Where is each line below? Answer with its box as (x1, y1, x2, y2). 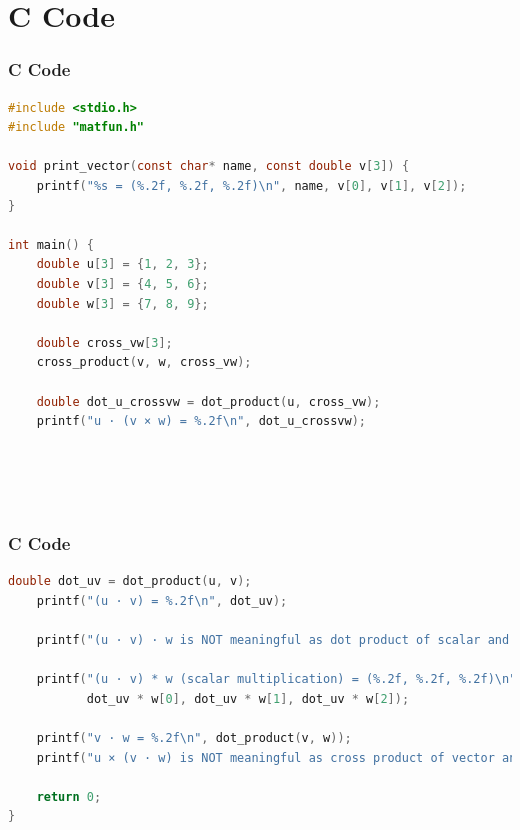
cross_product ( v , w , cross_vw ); (36, 355, 252, 370)
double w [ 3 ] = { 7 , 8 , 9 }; (36, 296, 209, 311)
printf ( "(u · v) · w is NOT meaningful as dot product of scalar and (36, 633, 510, 648)
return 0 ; (36, 789, 102, 804)
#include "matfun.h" (8, 120, 145, 135)
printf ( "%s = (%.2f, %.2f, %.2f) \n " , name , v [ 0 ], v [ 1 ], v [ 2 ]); (36, 178, 467, 193)
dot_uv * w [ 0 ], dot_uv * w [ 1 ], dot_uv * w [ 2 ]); (86, 691, 410, 706)
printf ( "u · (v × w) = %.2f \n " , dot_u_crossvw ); (36, 414, 367, 429)
